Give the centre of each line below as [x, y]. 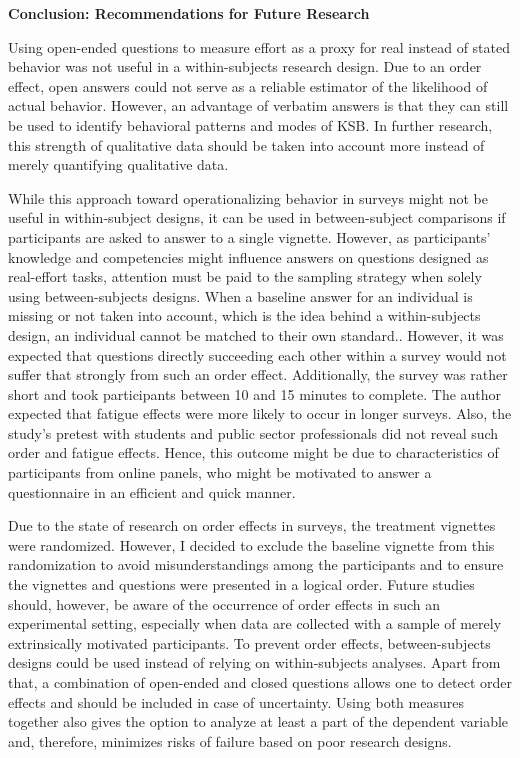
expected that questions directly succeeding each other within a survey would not [257, 354]
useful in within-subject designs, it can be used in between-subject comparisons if [257, 217]
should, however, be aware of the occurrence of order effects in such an [224, 603]
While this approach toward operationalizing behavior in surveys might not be [248, 197]
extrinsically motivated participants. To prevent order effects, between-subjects [249, 642]
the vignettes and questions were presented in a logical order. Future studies [241, 584]
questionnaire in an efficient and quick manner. [152, 491]
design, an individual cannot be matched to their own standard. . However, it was [256, 334]
